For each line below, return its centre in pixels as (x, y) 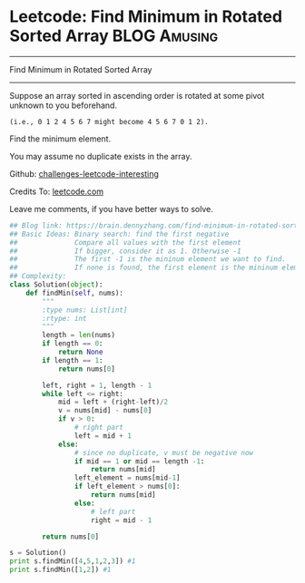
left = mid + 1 (103, 436)
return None (80, 352)
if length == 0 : (73, 344)
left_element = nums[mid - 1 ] (127, 478)
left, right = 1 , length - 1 (97, 385)
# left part (113, 511)
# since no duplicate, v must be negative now (164, 452)
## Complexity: (38, 277)
